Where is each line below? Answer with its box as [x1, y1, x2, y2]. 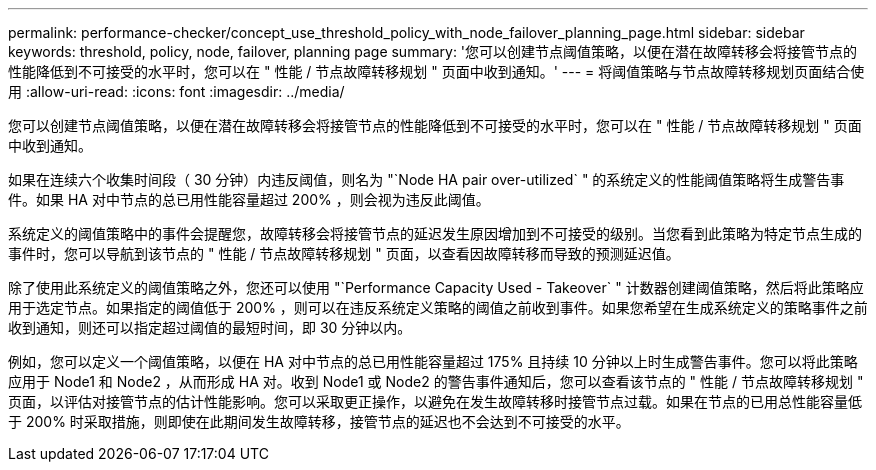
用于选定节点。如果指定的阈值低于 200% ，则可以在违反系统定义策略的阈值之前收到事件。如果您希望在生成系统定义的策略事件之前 [8, 299, 868, 316]
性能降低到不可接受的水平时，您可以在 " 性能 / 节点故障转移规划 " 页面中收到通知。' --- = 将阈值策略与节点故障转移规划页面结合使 [8, 63, 865, 80]
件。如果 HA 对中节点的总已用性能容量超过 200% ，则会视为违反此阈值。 [8, 191, 490, 208]
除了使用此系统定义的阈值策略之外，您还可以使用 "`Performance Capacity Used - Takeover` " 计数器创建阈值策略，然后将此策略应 [8, 279, 864, 296]
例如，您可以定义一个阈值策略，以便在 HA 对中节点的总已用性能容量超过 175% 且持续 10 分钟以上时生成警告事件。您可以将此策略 [8, 353, 858, 370]
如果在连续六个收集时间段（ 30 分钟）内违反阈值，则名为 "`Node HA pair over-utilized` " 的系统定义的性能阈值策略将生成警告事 [8, 171, 845, 188]
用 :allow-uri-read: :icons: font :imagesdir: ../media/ [8, 83, 345, 100]
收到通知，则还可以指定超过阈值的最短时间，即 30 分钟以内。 [8, 319, 412, 336]
